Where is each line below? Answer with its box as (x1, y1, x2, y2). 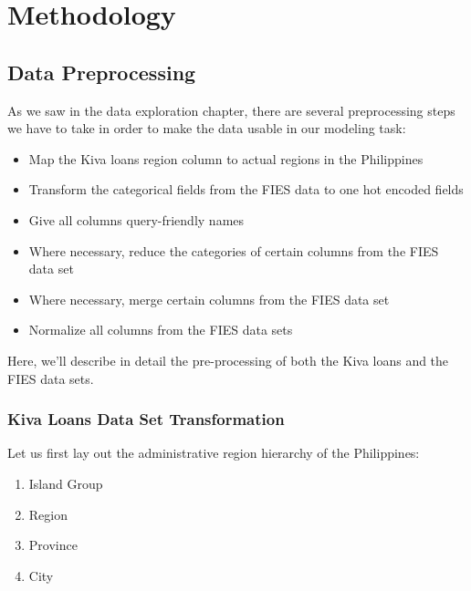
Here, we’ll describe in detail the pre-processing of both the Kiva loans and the (7, 350, 449, 369)
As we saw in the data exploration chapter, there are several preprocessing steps (7, 100, 455, 119)
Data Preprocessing (7, 57, 196, 86)
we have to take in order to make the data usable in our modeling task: (7, 119, 406, 138)
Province (28, 535, 78, 555)
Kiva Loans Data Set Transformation (7, 408, 285, 430)
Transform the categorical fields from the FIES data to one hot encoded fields (28, 180, 464, 199)
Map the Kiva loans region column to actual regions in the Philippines (28, 149, 424, 168)
